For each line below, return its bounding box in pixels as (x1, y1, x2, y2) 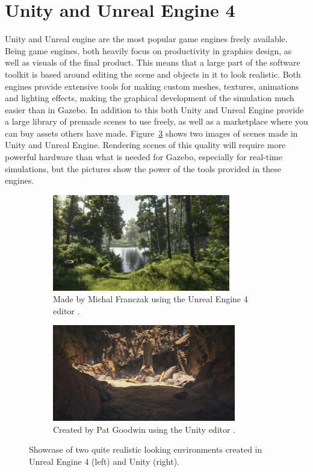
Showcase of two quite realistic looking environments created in (29, 443, 262, 456)
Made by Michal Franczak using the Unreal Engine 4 (53, 293, 248, 305)
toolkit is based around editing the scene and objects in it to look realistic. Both (5, 67, 301, 80)
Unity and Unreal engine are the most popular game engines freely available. (5, 33, 288, 45)
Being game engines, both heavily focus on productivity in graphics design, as (5, 44, 292, 57)
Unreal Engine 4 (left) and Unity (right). (29, 455, 179, 467)
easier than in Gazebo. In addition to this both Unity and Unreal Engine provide (5, 103, 304, 116)
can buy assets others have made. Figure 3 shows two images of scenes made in (5, 126, 298, 139)
